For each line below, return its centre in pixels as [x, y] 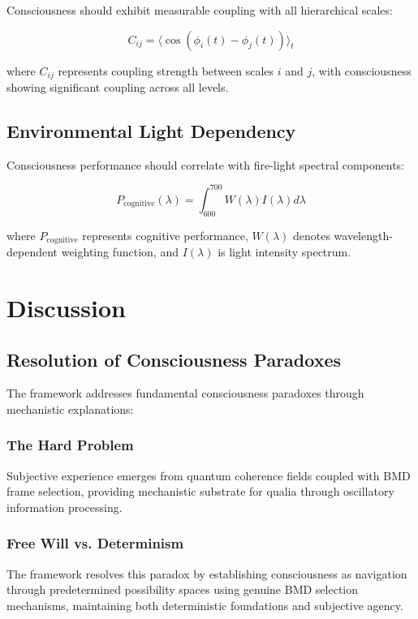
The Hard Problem [70, 445]
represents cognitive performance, [165, 235]
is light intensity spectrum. [284, 252]
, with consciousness [362, 70]
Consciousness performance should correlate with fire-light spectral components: [205, 164]
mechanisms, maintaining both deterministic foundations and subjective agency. [205, 605]
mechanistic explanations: [70, 408]
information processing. [65, 507]
